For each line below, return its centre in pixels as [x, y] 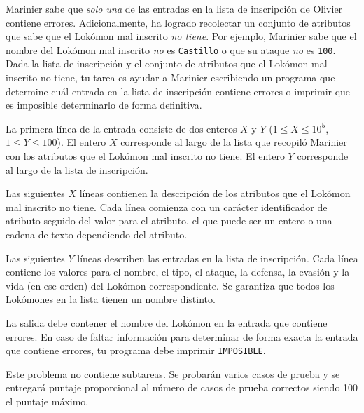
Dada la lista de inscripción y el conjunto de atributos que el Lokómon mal [167, 63]
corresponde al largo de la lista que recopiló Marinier [234, 142]
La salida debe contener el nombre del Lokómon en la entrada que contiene [167, 322]
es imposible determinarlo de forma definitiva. [104, 105]
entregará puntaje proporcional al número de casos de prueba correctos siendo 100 [182, 387]
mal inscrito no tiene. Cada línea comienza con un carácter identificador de [167, 206]
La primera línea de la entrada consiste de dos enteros [121, 128]
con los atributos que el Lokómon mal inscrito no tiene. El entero [145, 156]
